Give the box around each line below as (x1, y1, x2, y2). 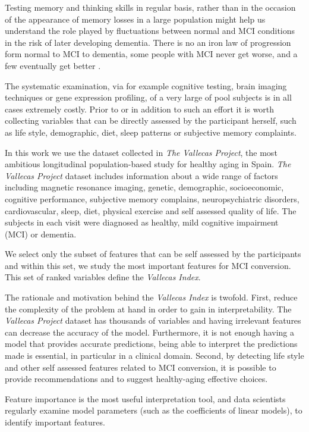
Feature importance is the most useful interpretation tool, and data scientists (5, 392, 286, 405)
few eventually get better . (5, 59, 101, 71)
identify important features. (5, 416, 105, 428)
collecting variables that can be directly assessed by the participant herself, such (5, 114, 297, 127)
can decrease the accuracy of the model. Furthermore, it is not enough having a (5, 325, 295, 338)
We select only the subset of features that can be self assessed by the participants (5, 248, 301, 260)
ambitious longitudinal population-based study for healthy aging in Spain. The (5, 158, 291, 170)
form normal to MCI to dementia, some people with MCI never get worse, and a (5, 48, 298, 60)
